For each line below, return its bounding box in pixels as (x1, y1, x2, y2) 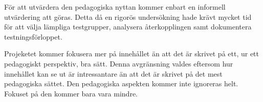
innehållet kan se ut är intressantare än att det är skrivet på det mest (4, 68, 223, 79)
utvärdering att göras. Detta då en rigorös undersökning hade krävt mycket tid (4, 11, 252, 22)
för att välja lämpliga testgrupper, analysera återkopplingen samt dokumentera (4, 21, 252, 32)
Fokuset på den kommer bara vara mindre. (4, 88, 138, 98)
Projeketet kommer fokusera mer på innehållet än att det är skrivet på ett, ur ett (4, 48, 259, 59)
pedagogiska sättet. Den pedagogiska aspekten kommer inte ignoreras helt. (4, 78, 238, 89)
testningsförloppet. (4, 31, 62, 42)
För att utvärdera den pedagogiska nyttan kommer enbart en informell (4, 2, 226, 12)
